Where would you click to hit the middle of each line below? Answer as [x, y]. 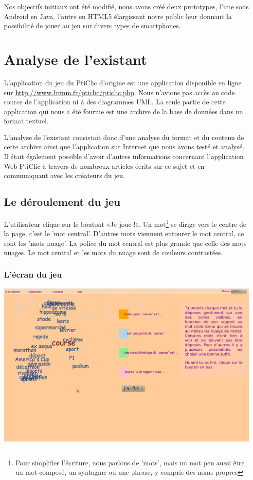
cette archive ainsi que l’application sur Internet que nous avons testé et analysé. [124, 147]
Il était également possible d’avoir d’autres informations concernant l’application [124, 156]
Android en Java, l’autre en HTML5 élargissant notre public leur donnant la [118, 16]
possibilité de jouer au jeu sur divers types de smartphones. [92, 26]
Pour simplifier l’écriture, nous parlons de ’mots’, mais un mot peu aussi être [130, 462]
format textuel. [26, 121]
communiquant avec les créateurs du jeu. [64, 175]
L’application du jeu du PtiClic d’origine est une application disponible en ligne [123, 82]
